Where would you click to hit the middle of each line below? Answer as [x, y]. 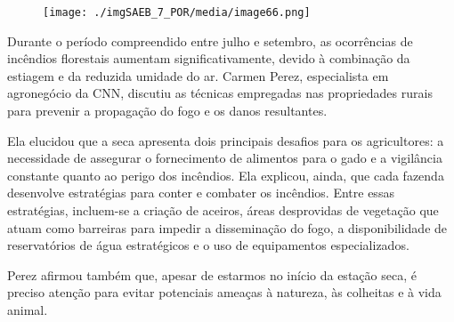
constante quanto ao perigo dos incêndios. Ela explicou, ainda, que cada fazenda [226, 175]
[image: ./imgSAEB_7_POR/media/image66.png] [177, 12]
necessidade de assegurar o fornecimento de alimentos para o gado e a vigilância [225, 158]
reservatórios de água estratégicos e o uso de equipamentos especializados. [208, 245]
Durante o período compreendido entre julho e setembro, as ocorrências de [210, 40]
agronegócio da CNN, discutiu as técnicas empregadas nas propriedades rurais [220, 93]
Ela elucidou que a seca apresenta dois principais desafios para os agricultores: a [226, 140]
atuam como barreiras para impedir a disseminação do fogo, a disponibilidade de [227, 227]
